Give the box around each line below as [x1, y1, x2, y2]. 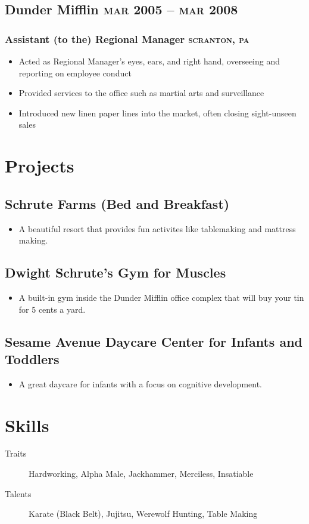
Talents [5, 487, 32, 500]
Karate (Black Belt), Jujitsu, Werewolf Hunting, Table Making [29, 507, 258, 520]
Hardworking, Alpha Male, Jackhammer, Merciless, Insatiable [29, 467, 254, 480]
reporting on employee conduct [18, 66, 132, 79]
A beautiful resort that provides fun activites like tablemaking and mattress [18, 222, 296, 235]
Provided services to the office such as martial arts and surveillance [18, 87, 264, 99]
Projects [5, 153, 74, 178]
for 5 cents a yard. [18, 303, 86, 315]
